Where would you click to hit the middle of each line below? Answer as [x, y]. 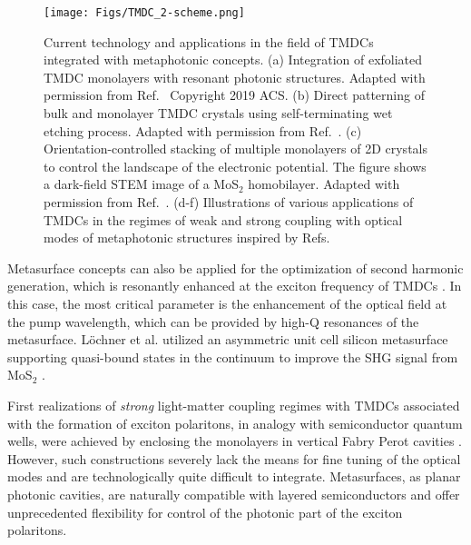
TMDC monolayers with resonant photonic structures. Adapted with [235, 77]
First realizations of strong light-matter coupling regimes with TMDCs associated [234, 405]
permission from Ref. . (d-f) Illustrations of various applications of [229, 202]
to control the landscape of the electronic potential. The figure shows [235, 166]
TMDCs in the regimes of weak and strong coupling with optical [223, 219]
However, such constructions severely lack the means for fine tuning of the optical [234, 458]
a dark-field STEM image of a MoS [141, 184]
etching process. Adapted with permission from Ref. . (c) [203, 130]
